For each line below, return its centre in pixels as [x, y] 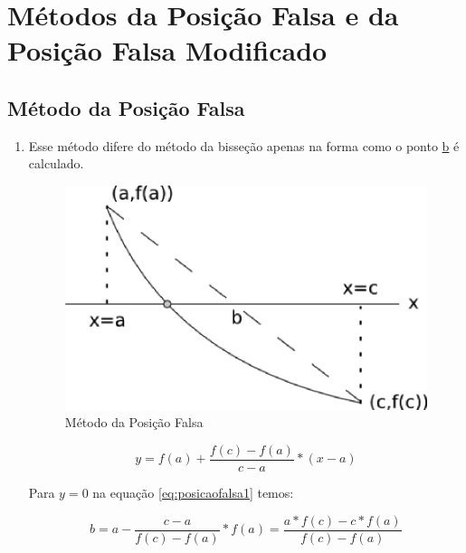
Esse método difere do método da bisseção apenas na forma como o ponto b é [244, 145]
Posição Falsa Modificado [167, 50]
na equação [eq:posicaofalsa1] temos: [193, 492]
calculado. [56, 163]
